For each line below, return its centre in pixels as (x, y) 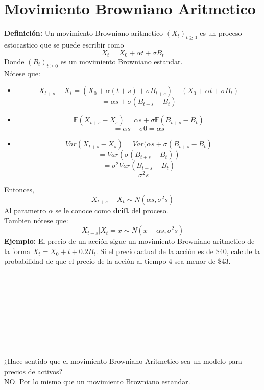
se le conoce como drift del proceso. (112, 210)
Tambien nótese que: (36, 220)
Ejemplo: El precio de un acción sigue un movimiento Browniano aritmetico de (129, 241)
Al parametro (25, 210)
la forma (17, 251)
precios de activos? (33, 371)
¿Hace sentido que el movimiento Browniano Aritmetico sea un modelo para (123, 361)
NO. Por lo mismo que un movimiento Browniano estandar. (97, 381)
